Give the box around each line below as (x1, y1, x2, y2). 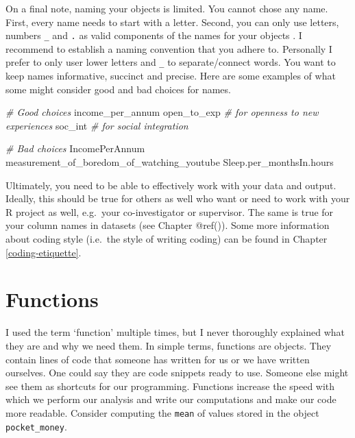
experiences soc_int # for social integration (5, 118, 188, 132)
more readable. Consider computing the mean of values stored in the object (5, 405, 319, 419)
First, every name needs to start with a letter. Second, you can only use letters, (5, 14, 339, 29)
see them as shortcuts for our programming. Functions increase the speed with (5, 378, 335, 393)
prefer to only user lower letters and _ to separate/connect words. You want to (5, 55, 336, 69)
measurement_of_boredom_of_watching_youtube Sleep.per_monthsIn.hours (5, 155, 334, 169)
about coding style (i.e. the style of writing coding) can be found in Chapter (5, 232, 328, 246)
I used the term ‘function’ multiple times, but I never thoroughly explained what (5, 325, 345, 339)
